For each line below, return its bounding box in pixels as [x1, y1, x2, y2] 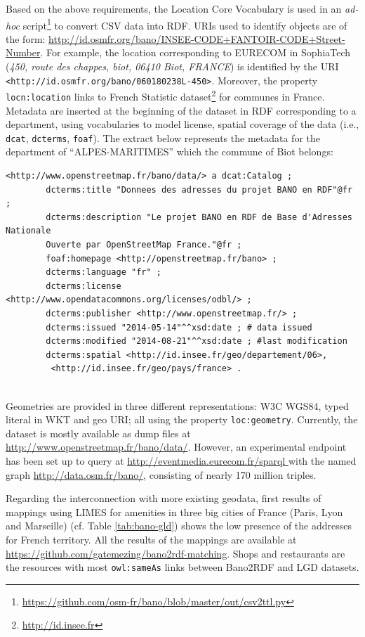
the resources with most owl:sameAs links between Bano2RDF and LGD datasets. [6, 560, 359, 574]
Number [6, 45, 41, 60]
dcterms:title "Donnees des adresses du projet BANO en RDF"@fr [46, 184, 352, 195]
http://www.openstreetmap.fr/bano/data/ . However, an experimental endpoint [6, 439, 347, 454]
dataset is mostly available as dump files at [6, 425, 191, 440]
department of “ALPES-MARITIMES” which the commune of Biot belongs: [6, 144, 333, 159]
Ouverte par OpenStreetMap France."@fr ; [46, 240, 242, 250]
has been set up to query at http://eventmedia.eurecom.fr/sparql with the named [6, 453, 357, 468]
